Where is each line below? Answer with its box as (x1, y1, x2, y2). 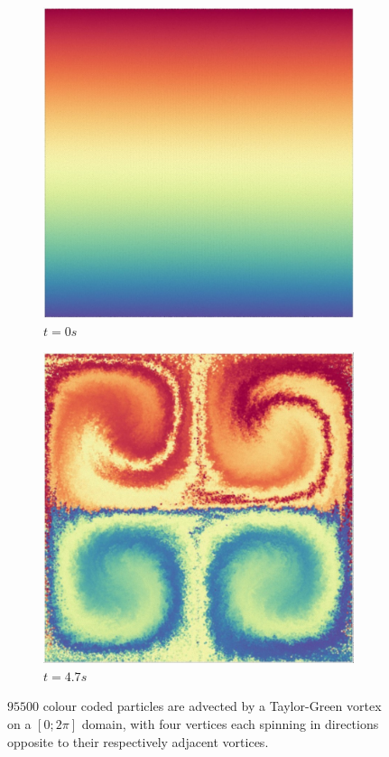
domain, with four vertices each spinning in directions (81, 714, 379, 733)
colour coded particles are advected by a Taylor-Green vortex (42, 696, 382, 715)
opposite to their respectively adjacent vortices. (7, 732, 269, 751)
